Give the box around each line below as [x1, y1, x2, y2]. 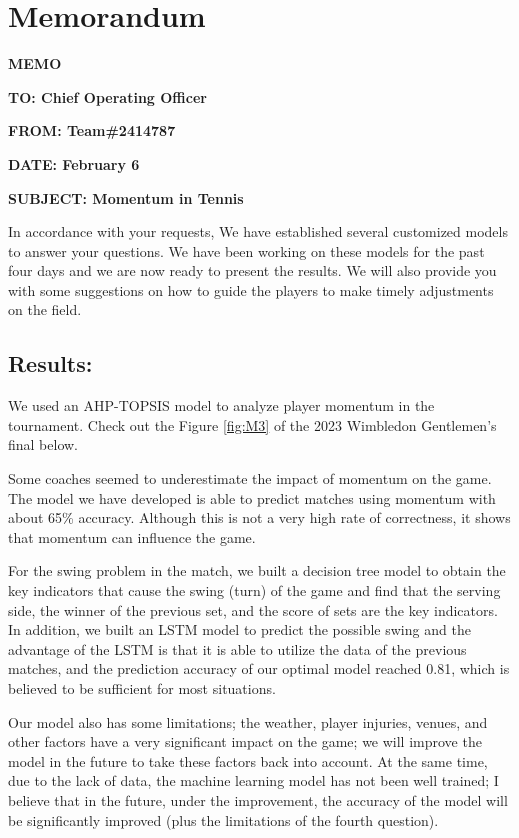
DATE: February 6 [8, 153, 140, 174]
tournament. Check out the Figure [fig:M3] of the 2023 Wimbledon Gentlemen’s [8, 414, 497, 435]
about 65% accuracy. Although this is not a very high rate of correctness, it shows [8, 507, 511, 528]
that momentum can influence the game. [8, 526, 256, 547]
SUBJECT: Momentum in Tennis [8, 187, 244, 208]
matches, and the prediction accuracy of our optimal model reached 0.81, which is [8, 658, 510, 679]
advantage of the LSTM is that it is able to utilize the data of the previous [8, 638, 467, 659]
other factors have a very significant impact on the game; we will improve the [8, 731, 482, 752]
